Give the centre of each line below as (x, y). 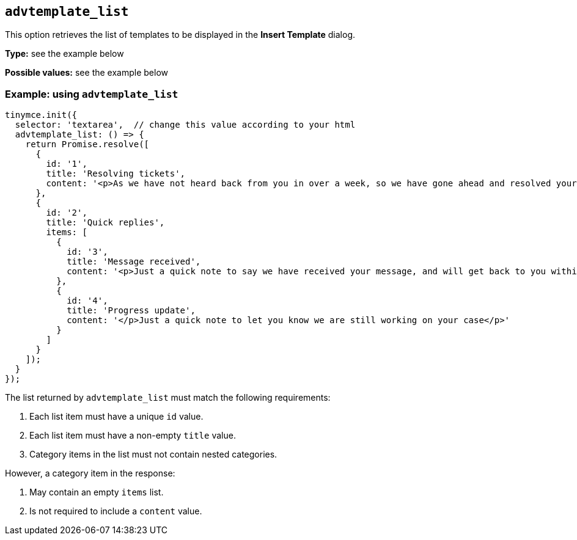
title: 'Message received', (134, 262)
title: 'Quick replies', (105, 223)
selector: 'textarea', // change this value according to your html (185, 125)
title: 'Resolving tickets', (116, 174)
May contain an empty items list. (97, 492)
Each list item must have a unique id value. (116, 417)
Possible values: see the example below (86, 73)
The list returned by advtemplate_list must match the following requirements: (168, 398)
